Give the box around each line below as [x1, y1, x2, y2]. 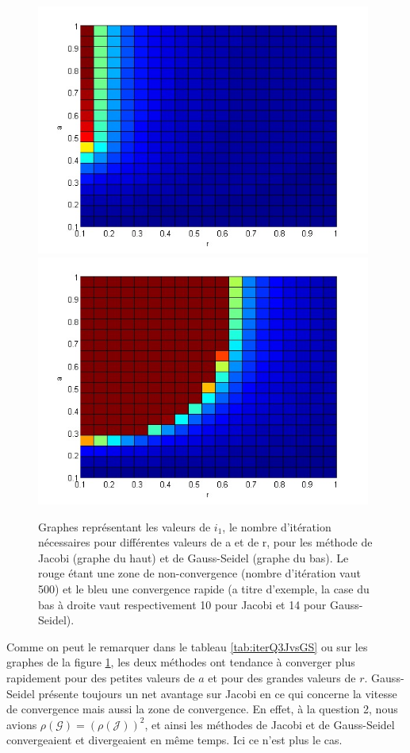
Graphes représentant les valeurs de [38, 518, 211, 535]
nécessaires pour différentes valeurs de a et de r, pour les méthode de [38, 534, 373, 550]
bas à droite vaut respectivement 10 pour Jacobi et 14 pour [38, 596, 327, 612]
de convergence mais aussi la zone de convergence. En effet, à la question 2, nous [6, 701, 398, 717]
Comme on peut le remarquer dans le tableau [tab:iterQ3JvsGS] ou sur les [6, 638, 368, 655]
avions [6, 716, 37, 732]
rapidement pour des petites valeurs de [6, 670, 195, 685]
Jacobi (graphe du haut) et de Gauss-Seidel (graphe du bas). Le [38, 549, 349, 566]
